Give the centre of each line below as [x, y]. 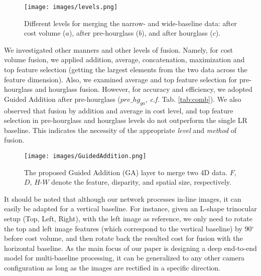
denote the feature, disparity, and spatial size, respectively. [141, 182]
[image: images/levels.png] [71, 7]
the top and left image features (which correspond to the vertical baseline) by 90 [128, 228]
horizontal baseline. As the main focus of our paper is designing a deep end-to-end [130, 248]
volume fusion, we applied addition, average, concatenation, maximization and [124, 59]
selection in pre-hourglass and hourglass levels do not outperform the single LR [126, 120]
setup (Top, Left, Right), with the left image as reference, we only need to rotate [128, 219]
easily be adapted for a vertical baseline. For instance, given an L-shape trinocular [130, 209]
